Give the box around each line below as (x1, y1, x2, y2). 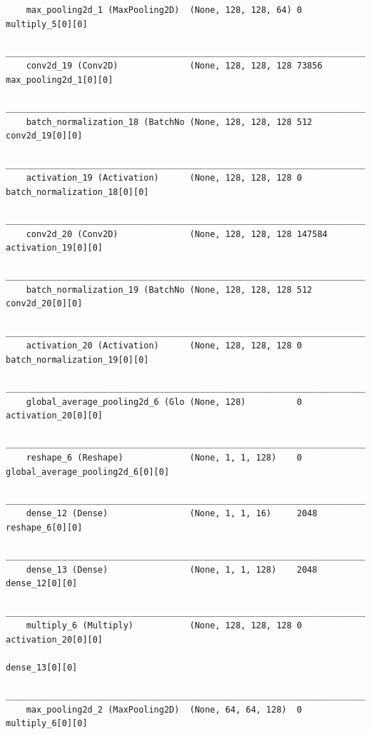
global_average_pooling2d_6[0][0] (6, 466, 170, 477)
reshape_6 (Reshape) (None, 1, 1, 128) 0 (26, 453, 303, 463)
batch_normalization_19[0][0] (6, 354, 149, 365)
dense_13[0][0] (6, 662, 78, 673)
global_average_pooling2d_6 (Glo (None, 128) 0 (26, 396, 303, 407)
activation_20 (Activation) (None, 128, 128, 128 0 (26, 341, 303, 351)
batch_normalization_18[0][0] (6, 186, 149, 197)
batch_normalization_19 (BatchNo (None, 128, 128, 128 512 (26, 284, 312, 295)
